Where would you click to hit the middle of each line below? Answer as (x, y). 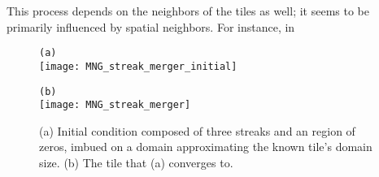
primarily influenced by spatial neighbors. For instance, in (151, 26)
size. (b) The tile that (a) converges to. (136, 162)
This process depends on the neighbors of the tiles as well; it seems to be (188, 11)
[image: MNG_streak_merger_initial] (138, 66)
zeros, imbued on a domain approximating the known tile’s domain (206, 147)
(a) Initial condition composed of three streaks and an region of (197, 130)
